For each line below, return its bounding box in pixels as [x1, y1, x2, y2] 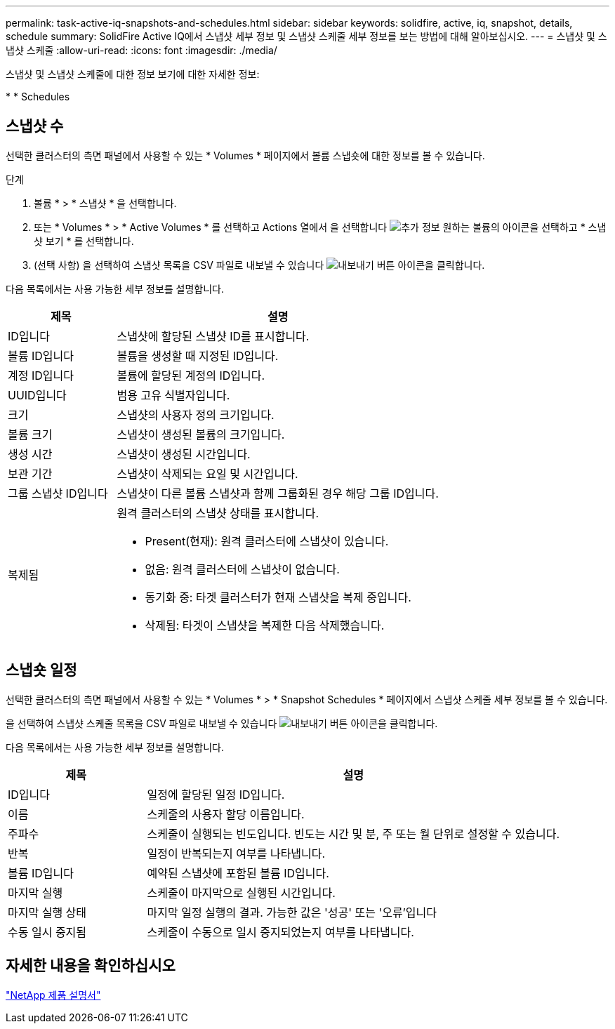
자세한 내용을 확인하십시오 [6, 957, 176, 975]
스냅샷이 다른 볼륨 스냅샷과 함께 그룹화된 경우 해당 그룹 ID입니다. [117, 486, 439, 500]
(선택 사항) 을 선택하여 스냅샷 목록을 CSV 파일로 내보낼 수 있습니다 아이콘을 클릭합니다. [34, 258, 485, 271]
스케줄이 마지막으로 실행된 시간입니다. [147, 885, 336, 900]
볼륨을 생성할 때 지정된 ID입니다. [117, 348, 279, 363]
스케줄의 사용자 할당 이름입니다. [147, 806, 305, 821]
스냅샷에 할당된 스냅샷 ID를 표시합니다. [117, 328, 310, 343]
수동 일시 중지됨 [8, 924, 87, 939]
